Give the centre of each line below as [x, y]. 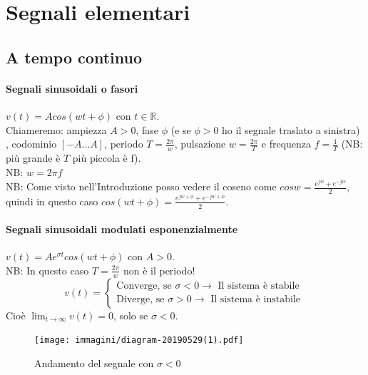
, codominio [31, 144]
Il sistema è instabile [255, 300]
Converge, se [144, 286]
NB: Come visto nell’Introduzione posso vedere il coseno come [141, 186]
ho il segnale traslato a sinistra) [291, 129]
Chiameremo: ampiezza [56, 129]
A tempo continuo [74, 57]
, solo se [131, 315]
